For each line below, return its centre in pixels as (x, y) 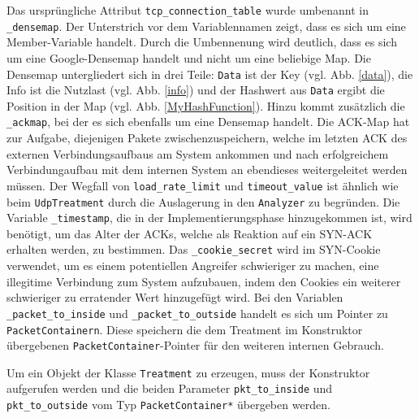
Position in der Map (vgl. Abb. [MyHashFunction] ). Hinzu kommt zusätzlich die (206, 105)
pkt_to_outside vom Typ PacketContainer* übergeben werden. (168, 405)
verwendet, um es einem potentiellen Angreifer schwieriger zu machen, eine (193, 266)
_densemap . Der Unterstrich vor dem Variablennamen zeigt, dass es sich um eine (206, 26)
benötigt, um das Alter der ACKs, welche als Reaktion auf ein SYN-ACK (190, 233)
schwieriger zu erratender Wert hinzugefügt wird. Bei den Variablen (175, 297)
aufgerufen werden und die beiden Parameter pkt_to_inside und (170, 388)
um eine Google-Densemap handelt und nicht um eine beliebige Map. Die (189, 57)
